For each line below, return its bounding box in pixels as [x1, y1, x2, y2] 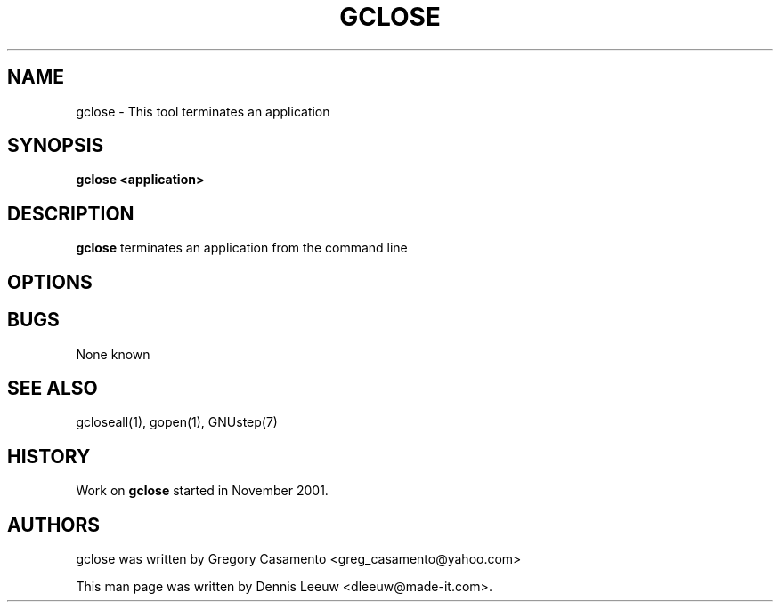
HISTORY [7, 445, 91, 468]
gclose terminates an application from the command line [76, 240, 408, 256]
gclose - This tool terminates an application [76, 103, 330, 119]
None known [76, 346, 150, 362]
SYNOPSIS [7, 134, 104, 157]
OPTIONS [7, 270, 93, 293]
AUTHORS [7, 513, 101, 536]
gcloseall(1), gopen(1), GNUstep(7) [76, 414, 278, 430]
